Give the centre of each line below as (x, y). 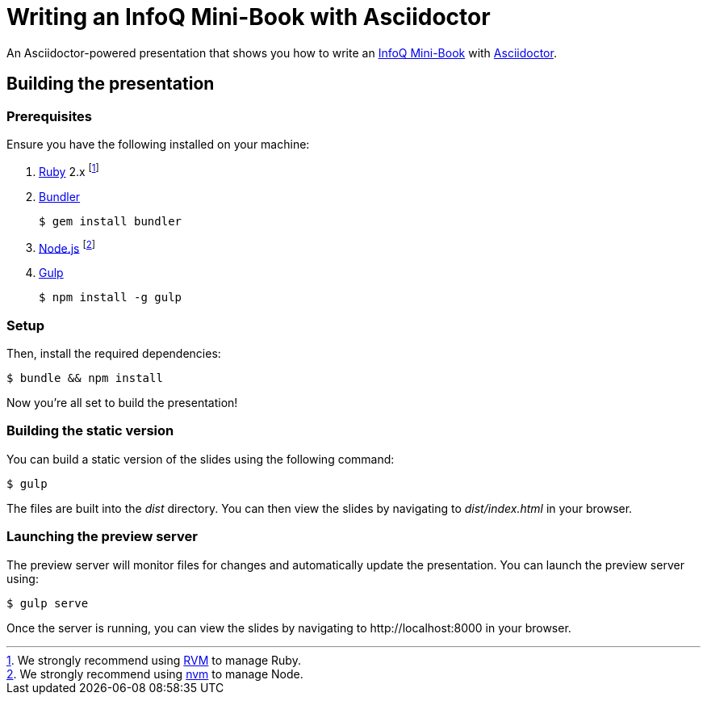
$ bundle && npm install (85, 378)
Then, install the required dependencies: (114, 354)
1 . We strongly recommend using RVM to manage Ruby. (154, 660)
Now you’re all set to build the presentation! (122, 403)
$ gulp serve (48, 603)
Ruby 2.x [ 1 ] (69, 170)
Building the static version (90, 431)
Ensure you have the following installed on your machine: (158, 144)
